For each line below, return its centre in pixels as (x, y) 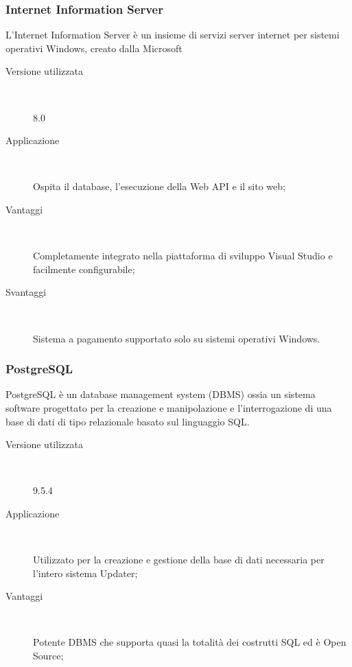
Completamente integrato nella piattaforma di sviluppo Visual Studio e (183, 256)
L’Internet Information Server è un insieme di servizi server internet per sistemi (173, 35)
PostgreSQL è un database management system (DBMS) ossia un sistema (161, 394)
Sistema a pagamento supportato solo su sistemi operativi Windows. (177, 338)
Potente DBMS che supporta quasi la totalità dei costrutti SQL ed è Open (190, 642)
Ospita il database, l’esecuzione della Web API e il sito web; (159, 186)
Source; (48, 656)
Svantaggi (26, 292)
